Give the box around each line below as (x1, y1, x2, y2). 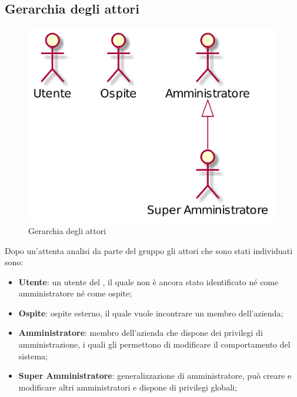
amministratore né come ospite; (18, 287, 132, 299)
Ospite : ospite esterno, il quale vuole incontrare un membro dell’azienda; (18, 306, 283, 319)
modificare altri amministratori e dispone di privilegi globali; (18, 381, 237, 393)
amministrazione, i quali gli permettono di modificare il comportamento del (18, 338, 291, 351)
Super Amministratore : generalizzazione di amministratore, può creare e (18, 369, 292, 382)
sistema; (18, 349, 48, 362)
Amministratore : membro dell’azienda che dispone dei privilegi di (18, 326, 263, 339)
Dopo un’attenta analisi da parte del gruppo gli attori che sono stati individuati (5, 244, 293, 256)
